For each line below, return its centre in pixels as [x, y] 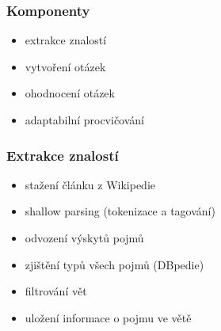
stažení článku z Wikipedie [90, 184]
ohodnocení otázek [70, 93]
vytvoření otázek [65, 66]
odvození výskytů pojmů [84, 238]
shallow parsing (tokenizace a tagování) [120, 211]
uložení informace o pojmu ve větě [108, 317]
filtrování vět [56, 291]
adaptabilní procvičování [84, 120]
